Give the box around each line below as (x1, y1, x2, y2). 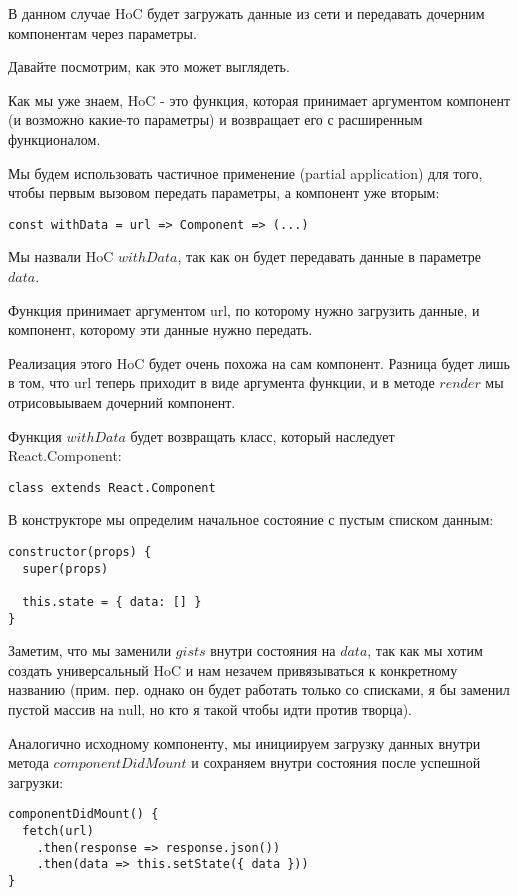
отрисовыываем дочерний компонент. (8, 391, 236, 412)
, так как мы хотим (367, 640, 483, 661)
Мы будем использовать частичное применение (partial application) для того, (8, 162, 483, 183)
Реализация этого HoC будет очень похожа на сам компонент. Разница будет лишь (8, 352, 510, 373)
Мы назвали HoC (8, 246, 114, 267)
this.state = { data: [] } (22, 594, 202, 609)
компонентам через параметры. (8, 22, 197, 43)
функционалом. (8, 128, 101, 149)
